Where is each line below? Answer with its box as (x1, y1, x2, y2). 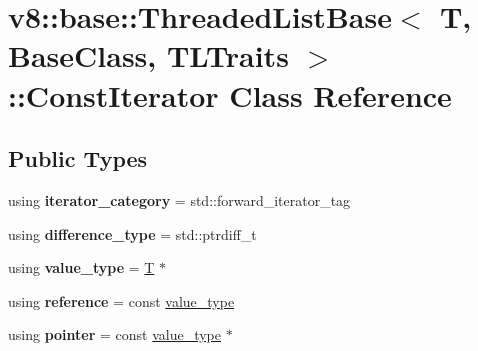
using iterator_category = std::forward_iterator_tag (8, 189, 351, 210)
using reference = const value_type (8, 290, 235, 311)
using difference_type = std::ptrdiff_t (8, 223, 257, 244)
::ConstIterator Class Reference (8, 74, 452, 115)
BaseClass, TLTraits (8, 35, 289, 76)
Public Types (8, 143, 148, 174)
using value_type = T (8, 257, 155, 278)
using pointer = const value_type (8, 324, 222, 345)
